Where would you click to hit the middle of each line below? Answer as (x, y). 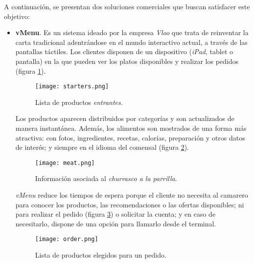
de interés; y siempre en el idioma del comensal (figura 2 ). (102, 147)
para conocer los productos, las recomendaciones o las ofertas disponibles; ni (130, 204)
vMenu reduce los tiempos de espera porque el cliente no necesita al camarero (132, 195)
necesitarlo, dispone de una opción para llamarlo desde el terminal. (116, 223)
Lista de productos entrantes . (79, 102)
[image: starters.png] (72, 87)
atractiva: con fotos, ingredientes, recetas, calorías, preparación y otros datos (130, 137)
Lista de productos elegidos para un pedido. (101, 255)
